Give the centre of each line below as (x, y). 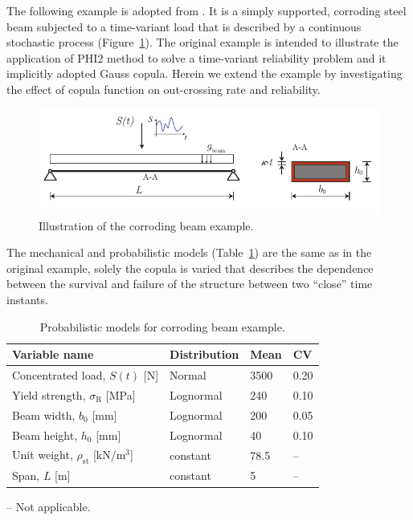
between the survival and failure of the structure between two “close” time (190, 284)
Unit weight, (43, 455)
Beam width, (44, 414)
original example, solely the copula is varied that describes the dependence (190, 268)
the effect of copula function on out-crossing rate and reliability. (164, 89)
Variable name (53, 354)
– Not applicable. (49, 506)
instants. (27, 299)
